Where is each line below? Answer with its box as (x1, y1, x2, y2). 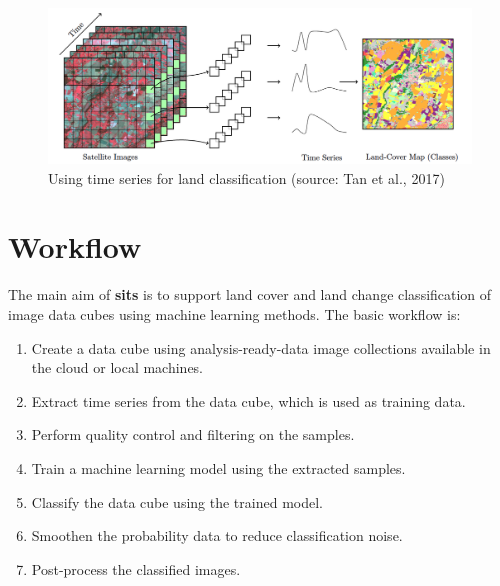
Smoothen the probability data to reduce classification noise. (31, 525, 403, 546)
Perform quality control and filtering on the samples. (31, 424, 355, 445)
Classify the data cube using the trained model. (31, 491, 323, 512)
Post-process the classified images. (31, 558, 241, 579)
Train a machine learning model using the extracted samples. (31, 457, 406, 478)
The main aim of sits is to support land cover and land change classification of (8, 284, 492, 305)
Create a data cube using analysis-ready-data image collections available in (31, 337, 491, 358)
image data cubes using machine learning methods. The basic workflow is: (8, 304, 461, 324)
